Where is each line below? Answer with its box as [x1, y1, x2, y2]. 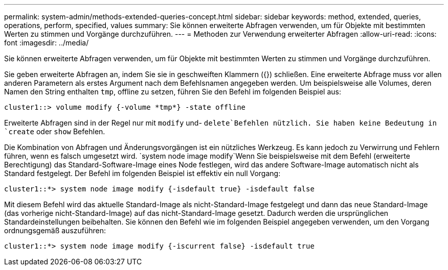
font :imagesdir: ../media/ [4, 38, 89, 47]
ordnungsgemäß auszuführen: [4, 226, 106, 235]
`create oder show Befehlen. [4, 127, 105, 136]
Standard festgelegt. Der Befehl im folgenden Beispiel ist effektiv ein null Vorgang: [4, 169, 281, 178]
